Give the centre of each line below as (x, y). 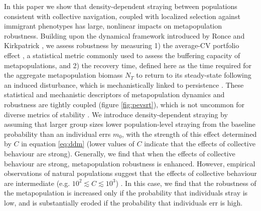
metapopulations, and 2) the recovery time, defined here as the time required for (128, 65)
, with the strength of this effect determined (189, 134)
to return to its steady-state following (194, 75)
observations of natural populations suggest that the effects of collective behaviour (130, 173)
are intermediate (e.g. (37, 183)
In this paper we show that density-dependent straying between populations (121, 6)
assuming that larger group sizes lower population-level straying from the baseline (130, 124)
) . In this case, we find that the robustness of (186, 183)
